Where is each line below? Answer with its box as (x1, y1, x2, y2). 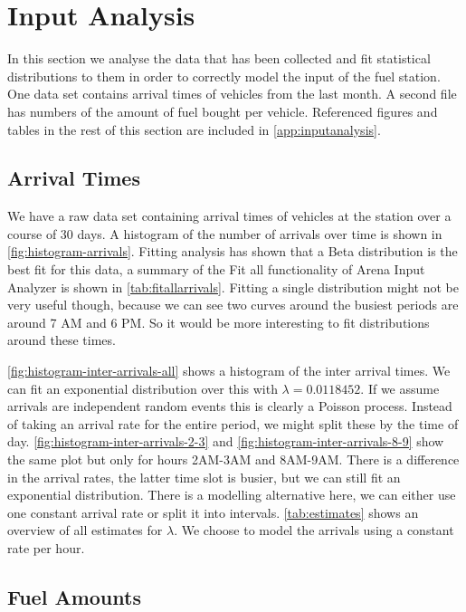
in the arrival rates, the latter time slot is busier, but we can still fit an (7, 467, 401, 486)
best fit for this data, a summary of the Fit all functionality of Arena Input (7, 260, 425, 279)
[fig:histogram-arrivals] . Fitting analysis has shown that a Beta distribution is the (7, 242, 458, 261)
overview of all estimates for (7, 521, 163, 540)
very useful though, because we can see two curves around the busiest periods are (7, 295, 459, 314)
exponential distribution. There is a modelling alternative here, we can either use (7, 485, 456, 504)
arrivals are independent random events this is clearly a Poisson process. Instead (7, 397, 452, 416)
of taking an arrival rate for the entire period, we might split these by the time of (7, 414, 459, 433)
